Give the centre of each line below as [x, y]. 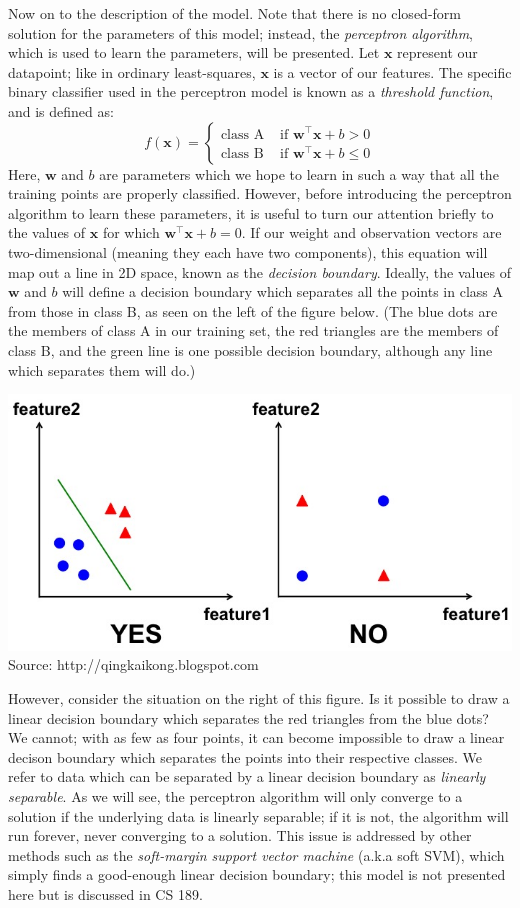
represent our [437, 52]
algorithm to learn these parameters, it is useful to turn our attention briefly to [251, 212]
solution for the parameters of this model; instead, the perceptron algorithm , [241, 32]
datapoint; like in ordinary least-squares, [132, 71]
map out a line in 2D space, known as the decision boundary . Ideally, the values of [259, 271]
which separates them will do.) [102, 369]
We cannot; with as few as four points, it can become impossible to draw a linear [256, 737]
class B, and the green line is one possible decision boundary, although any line [250, 349]
